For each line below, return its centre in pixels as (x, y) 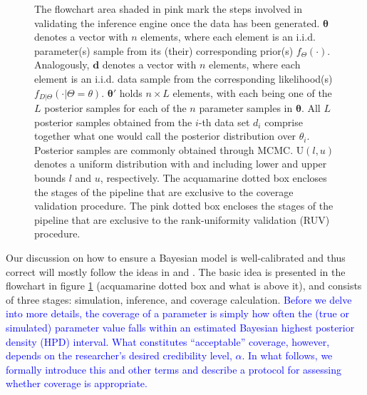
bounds (50, 177)
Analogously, (62, 65)
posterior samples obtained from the (113, 122)
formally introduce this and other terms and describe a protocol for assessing (174, 369)
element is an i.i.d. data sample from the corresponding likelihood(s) (183, 78)
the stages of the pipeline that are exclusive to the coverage (164, 191)
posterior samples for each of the (115, 108)
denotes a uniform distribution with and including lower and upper (181, 164)
